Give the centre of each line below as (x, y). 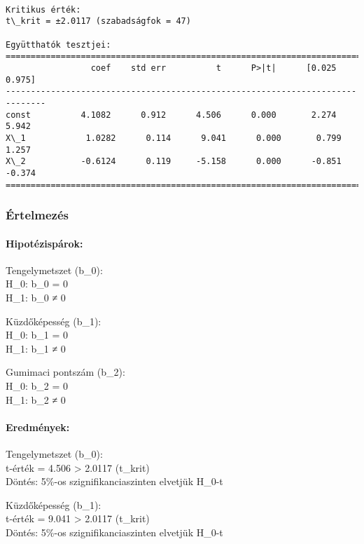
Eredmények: (38, 427)
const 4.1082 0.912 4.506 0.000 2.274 (171, 115)
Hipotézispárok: (44, 243)
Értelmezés (37, 215)
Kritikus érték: (43, 9)
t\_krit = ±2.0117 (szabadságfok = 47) (98, 21)
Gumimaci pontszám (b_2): (65, 372)
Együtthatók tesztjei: (58, 45)
